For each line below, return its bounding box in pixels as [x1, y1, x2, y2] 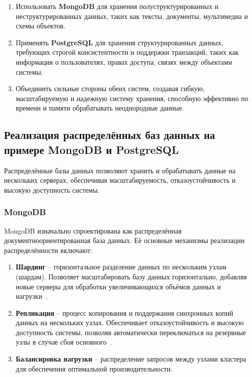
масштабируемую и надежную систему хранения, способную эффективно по [15, 93, 249, 103]
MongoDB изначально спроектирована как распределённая [4, 225, 182, 236]
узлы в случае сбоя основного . [15, 337, 112, 347]
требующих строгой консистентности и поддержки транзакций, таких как [15, 47, 239, 57]
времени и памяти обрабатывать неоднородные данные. [15, 103, 184, 113]
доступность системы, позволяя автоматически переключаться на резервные [15, 327, 246, 337]
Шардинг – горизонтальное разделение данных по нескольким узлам [15, 261, 227, 272]
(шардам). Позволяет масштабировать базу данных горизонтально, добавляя [15, 271, 247, 281]
